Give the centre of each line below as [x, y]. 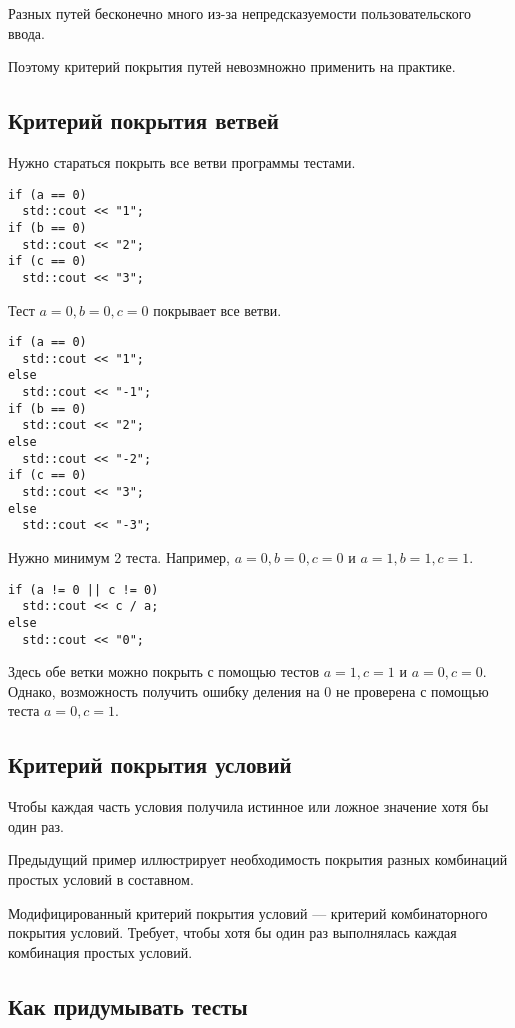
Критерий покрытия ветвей [143, 120]
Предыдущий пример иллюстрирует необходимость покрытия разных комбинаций [258, 859]
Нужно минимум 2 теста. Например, [119, 556]
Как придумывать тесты [128, 1005]
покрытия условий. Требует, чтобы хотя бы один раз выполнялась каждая [232, 932]
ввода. [26, 32]
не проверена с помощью [412, 690]
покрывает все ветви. [217, 309]
